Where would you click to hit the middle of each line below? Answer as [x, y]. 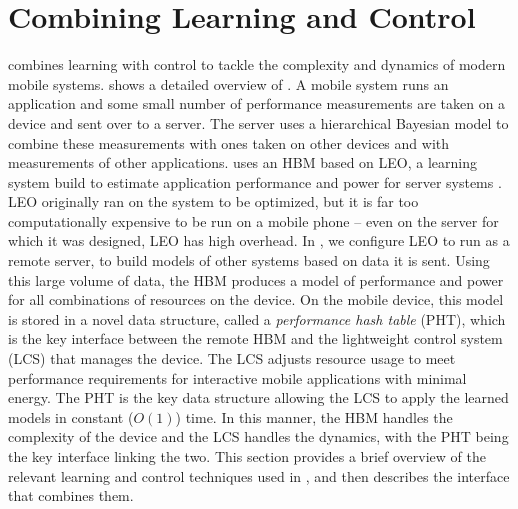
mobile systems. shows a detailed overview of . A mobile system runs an [228, 83]
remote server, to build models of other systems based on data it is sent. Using [249, 260]
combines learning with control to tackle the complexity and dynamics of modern [257, 64]
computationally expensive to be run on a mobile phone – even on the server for [253, 220]
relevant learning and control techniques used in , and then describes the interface [259, 475]
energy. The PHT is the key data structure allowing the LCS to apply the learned [258, 397]
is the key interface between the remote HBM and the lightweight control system [255, 338]
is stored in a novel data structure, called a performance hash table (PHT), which [257, 318]
